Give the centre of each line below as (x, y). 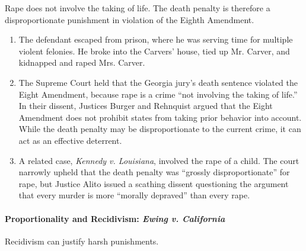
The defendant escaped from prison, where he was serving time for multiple (156, 39)
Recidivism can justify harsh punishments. (82, 241)
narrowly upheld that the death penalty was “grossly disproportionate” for (154, 172)
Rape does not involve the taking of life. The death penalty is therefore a (138, 8)
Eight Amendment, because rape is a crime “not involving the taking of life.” (158, 94)
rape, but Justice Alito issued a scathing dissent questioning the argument (154, 183)
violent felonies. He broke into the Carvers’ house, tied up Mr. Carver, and (154, 51)
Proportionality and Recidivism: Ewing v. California (115, 218)
